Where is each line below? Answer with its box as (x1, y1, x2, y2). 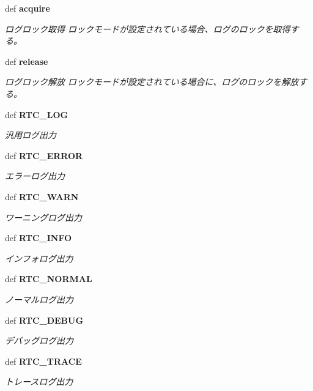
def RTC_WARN (5, 190, 79, 203)
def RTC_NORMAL (5, 272, 92, 285)
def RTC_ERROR (5, 149, 83, 162)
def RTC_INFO (5, 231, 72, 244)
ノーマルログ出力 (5, 292, 73, 305)
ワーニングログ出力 (5, 210, 82, 223)
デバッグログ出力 (5, 334, 73, 347)
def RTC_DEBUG (5, 313, 84, 326)
